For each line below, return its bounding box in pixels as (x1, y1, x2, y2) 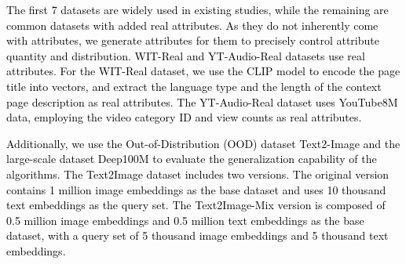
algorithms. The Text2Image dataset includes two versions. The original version (6, 165, 390, 182)
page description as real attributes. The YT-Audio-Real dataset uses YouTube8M (6, 93, 398, 110)
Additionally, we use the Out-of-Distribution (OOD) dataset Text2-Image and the (6, 135, 401, 151)
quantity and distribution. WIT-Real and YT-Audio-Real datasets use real (6, 47, 365, 63)
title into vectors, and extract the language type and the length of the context (6, 78, 382, 94)
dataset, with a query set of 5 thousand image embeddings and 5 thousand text (6, 227, 389, 244)
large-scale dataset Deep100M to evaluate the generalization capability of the (6, 150, 377, 167)
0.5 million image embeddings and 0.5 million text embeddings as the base (6, 212, 364, 228)
